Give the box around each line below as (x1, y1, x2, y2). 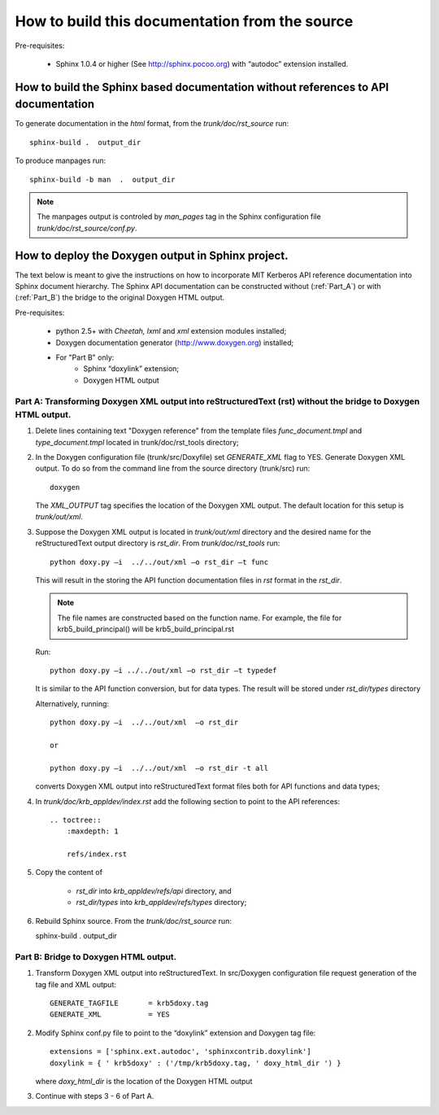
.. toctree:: (50, 815, 102, 824)
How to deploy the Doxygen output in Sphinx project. (15, 248, 289, 262)
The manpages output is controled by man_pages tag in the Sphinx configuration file (37, 212, 321, 221)
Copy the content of (35, 868, 103, 877)
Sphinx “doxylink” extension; (83, 364, 180, 374)
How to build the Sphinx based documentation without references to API (15, 80, 389, 94)
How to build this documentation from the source (15, 12, 354, 30)
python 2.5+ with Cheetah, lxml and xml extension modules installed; (55, 326, 287, 336)
